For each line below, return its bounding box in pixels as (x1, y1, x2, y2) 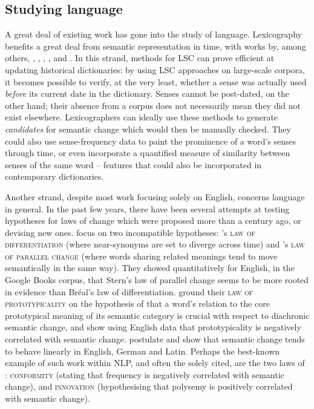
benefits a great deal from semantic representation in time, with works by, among (5, 39, 306, 52)
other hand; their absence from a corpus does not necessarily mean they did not (5, 99, 301, 111)
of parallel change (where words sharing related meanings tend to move (5, 249, 278, 262)
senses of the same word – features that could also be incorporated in (5, 158, 262, 171)
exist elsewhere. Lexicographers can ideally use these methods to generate (5, 111, 278, 123)
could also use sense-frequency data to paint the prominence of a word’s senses (5, 134, 296, 147)
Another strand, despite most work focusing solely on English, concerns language (5, 190, 305, 203)
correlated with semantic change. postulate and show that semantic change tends (5, 333, 305, 345)
